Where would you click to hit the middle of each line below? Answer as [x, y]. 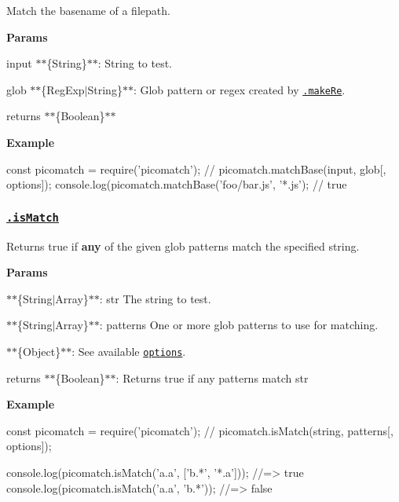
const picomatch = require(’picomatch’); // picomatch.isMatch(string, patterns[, [200, 430]
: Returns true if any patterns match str [212, 377]
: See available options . [129, 351]
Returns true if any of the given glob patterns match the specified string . [183, 246]
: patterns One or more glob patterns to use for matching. [239, 325]
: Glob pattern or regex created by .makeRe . [239, 89]
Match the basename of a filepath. [88, 10]
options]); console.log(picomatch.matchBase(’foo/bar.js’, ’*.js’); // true [177, 184]
